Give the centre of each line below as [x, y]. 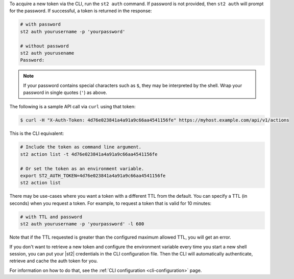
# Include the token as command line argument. [81, 147]
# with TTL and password [51, 217]
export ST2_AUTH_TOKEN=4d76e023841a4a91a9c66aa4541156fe [93, 176]
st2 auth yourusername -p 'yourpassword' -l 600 [82, 224]
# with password [41, 25]
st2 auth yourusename [47, 53]
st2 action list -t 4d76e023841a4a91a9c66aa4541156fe [89, 154]
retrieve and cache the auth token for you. [54, 261]
